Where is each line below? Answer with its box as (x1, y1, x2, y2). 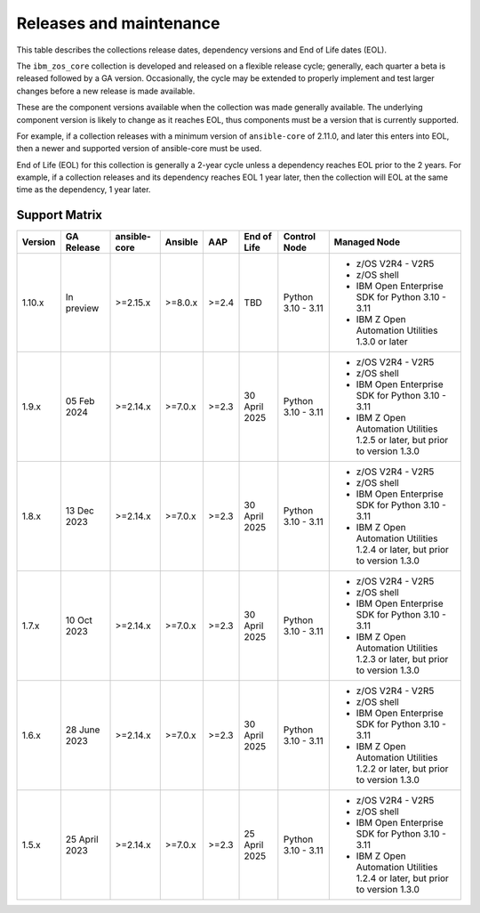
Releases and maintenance (16, 13, 220, 33)
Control (283, 230, 316, 243)
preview (65, 303, 100, 315)
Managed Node (333, 236, 400, 248)
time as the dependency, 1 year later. (16, 184, 151, 195)
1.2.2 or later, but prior (356, 763, 449, 775)
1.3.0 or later (356, 335, 408, 348)
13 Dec (65, 505, 95, 517)
